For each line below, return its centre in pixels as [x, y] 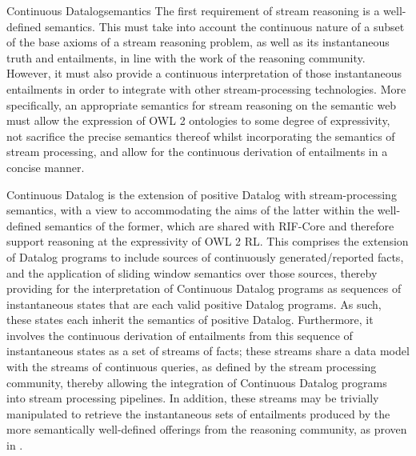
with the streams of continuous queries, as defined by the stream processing [192, 367]
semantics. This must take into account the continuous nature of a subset [225, 26]
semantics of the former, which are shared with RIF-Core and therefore [220, 225]
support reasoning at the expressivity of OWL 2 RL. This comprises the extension [208, 241]
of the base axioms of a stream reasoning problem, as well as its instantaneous [198, 42]
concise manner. [46, 167]
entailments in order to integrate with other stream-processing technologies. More [206, 88]
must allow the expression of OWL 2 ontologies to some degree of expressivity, [198, 120]
